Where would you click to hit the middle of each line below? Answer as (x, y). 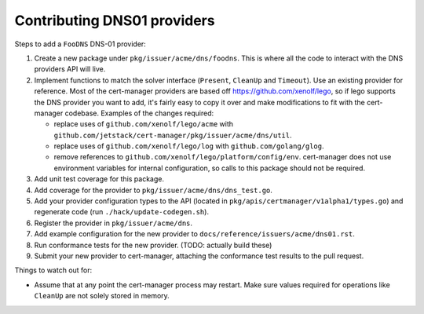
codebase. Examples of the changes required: (139, 113)
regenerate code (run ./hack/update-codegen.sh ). (122, 212)
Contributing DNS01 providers (115, 20)
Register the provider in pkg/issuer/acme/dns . (113, 223)
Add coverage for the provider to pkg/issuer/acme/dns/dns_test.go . (153, 190)
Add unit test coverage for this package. (99, 179)
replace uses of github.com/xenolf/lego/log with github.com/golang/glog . (189, 146)
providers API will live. (70, 69)
